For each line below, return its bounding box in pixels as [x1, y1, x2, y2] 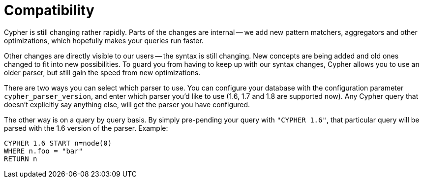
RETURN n [4, 154, 37, 163]
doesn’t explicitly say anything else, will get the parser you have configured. [4, 100, 250, 109]
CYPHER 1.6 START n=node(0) [4, 139, 112, 147]
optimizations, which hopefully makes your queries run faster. [4, 36, 204, 45]
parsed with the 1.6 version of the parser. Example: [4, 123, 168, 132]
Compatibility [4, 2, 94, 19]
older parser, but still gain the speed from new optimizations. [4, 68, 201, 77]
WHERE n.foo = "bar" [4, 147, 83, 155]
